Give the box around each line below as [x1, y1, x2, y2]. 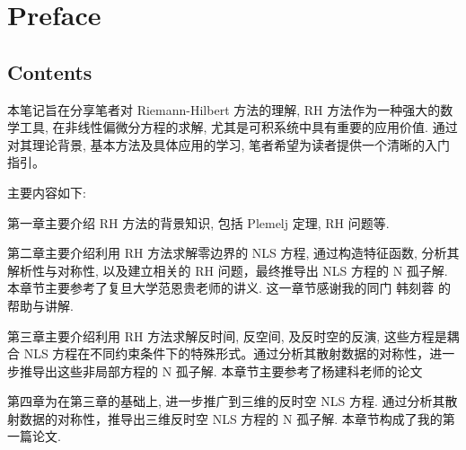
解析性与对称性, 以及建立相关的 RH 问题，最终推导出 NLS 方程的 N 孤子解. [7, 260, 448, 279]
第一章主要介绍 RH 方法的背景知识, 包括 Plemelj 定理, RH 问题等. [7, 213, 390, 232]
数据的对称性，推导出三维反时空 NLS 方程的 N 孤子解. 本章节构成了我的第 [19, 409, 455, 428]
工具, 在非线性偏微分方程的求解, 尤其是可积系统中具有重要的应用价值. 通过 [19, 118, 458, 137]
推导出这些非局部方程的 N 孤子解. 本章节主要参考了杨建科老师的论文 [19, 361, 423, 380]
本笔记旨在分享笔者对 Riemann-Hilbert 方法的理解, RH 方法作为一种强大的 [7, 100, 441, 119]
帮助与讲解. [7, 296, 74, 314]
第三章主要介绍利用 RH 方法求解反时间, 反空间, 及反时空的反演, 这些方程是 [7, 326, 447, 345]
